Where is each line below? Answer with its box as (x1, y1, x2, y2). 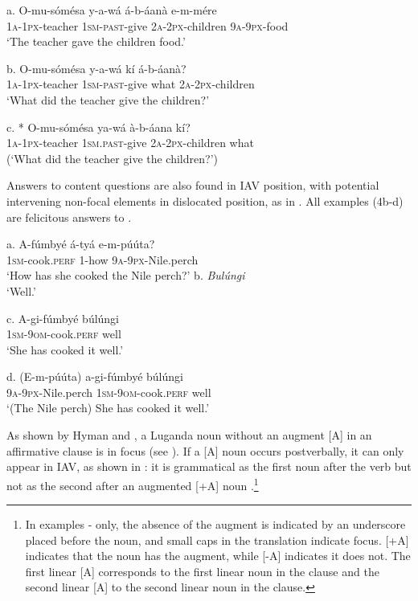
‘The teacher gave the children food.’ (6, 33, 186, 50)
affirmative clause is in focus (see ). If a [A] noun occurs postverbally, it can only (6, 442, 404, 459)
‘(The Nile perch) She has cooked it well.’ (6, 399, 210, 416)
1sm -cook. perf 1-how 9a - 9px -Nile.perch (6, 251, 199, 268)
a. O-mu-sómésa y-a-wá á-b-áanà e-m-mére (6, 2, 217, 18)
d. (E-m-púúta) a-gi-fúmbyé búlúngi (6, 368, 183, 385)
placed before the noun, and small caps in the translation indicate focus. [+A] (25, 531, 409, 548)
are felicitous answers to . (6, 208, 132, 225)
